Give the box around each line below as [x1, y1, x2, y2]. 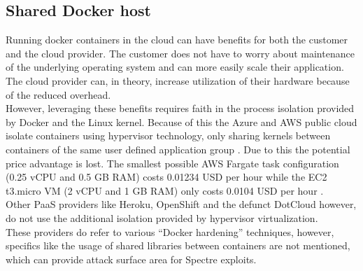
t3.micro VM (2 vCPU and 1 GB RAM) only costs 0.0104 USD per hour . [6, 183, 324, 197]
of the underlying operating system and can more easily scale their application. [6, 60, 344, 74]
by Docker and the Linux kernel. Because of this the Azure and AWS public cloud [6, 114, 357, 129]
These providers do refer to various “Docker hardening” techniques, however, [6, 224, 334, 239]
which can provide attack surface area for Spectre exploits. [6, 251, 257, 266]
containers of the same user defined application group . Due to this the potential [6, 141, 350, 156]
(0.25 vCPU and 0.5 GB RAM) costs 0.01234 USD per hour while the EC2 [6, 169, 327, 184]
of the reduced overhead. [6, 87, 111, 102]
